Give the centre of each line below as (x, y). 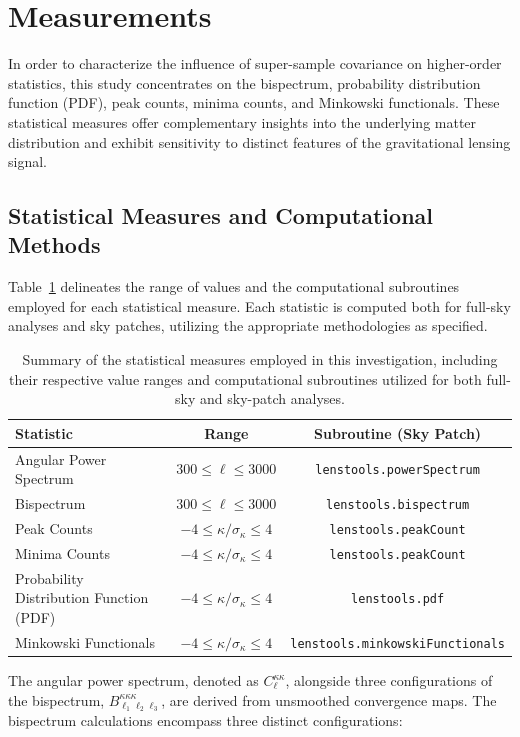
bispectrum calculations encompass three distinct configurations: (205, 720)
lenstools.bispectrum (398, 505)
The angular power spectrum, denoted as (133, 680)
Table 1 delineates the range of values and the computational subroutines (234, 286)
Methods (54, 244)
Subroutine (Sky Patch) (398, 432)
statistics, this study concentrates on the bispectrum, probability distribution (244, 82)
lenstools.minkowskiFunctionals (397, 643)
